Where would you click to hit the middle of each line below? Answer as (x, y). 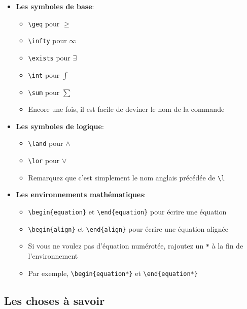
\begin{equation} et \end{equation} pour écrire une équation (127, 211)
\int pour (44, 74)
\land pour (46, 143)
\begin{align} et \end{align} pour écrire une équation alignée (128, 228)
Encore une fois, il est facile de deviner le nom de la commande (126, 109)
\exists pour (49, 57)
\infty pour (47, 40)
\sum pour (44, 92)
